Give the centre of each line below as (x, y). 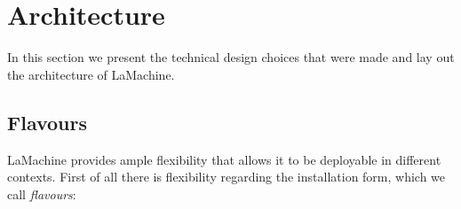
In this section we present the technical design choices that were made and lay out (231, 57)
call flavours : (42, 194)
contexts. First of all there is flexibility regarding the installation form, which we (227, 177)
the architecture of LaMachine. (91, 74)
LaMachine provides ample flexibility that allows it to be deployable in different (224, 159)
